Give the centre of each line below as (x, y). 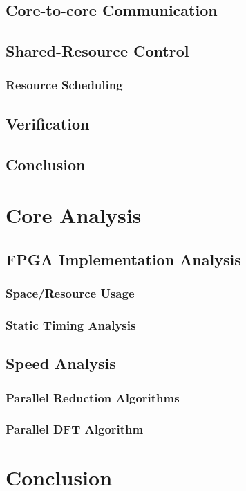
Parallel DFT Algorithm (75, 429)
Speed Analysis (61, 363)
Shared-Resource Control (97, 51)
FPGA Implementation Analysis (123, 259)
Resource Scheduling (64, 85)
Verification (48, 123)
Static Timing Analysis (71, 324)
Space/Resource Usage (70, 293)
